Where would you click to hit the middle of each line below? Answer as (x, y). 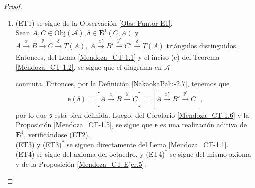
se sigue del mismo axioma (210, 154)
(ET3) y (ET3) (39, 144)
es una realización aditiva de (203, 125)
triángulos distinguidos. (202, 45)
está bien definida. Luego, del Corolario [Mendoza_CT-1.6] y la (152, 115)
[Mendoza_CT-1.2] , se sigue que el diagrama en (89, 67)
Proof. (13, 6)
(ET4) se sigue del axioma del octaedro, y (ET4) (90, 154)
